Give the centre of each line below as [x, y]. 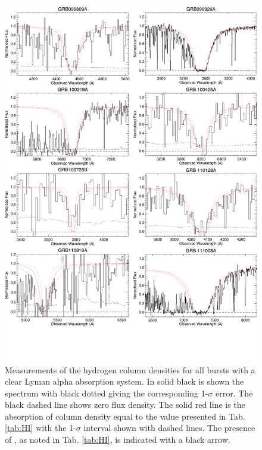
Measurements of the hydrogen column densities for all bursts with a [130, 369]
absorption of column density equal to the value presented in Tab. [125, 416]
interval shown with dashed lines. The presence [169, 428]
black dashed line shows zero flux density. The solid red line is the [125, 405]
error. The [234, 393]
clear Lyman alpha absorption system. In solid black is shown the [124, 381]
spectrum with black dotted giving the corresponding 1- [107, 393]
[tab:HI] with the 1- [40, 428]
